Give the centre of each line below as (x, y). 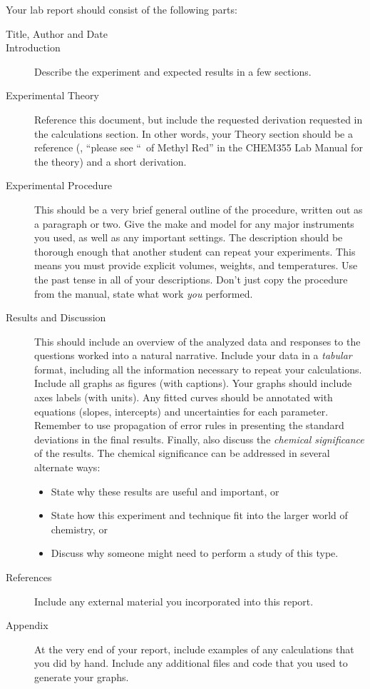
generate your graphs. (82, 677)
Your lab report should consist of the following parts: (122, 9)
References (29, 577)
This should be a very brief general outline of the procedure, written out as (199, 209)
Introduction (33, 47)
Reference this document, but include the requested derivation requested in (199, 119)
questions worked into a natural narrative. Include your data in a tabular (193, 355)
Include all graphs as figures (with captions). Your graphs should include (193, 383)
